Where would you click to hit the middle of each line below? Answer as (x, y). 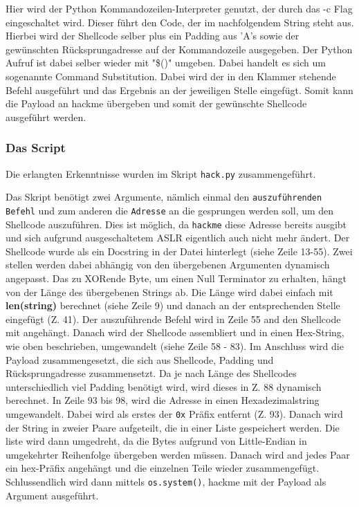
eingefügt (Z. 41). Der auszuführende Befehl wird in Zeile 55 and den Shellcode (173, 319)
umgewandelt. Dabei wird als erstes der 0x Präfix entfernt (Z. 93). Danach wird (174, 413)
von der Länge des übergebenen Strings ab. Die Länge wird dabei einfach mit (169, 292)
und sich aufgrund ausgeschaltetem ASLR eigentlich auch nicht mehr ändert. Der (178, 238)
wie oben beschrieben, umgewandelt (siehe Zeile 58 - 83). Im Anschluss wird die (175, 345)
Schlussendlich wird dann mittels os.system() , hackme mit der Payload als (166, 481)
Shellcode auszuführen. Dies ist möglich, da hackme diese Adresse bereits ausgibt (176, 224)
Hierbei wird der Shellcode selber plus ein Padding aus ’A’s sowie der (153, 36)
